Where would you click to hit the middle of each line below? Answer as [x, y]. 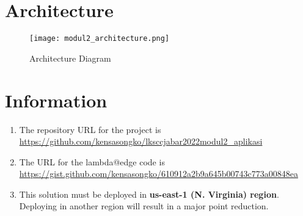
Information [56, 100]
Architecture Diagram [70, 58]
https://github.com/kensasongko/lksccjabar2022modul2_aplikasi [141, 141]
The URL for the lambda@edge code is [92, 161]
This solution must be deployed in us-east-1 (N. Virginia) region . [149, 194]
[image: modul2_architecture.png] [100, 39]
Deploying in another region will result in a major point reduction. [144, 206]
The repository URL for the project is [90, 129]
